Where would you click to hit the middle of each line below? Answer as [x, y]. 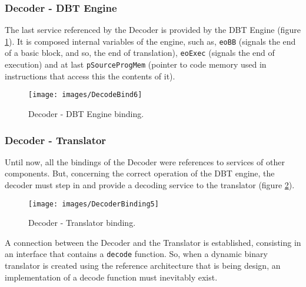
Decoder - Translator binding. [82, 223]
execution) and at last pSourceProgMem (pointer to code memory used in [136, 64]
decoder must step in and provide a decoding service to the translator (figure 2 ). [150, 185]
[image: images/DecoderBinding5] [94, 204]
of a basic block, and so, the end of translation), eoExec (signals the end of [140, 53]
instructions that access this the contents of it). [90, 76]
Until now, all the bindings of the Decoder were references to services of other [145, 161]
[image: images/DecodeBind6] [85, 95]
